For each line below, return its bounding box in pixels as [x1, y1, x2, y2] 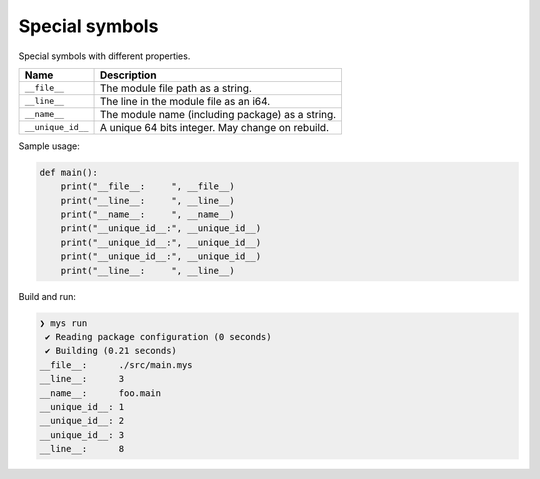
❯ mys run [39, 317, 88, 329]
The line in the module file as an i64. [99, 94, 271, 108]
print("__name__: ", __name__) [60, 209, 235, 220]
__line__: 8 [39, 443, 125, 455]
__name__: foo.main [39, 387, 162, 399]
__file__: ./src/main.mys [39, 359, 194, 370]
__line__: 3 [39, 373, 125, 385]
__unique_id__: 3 [39, 429, 125, 440]
